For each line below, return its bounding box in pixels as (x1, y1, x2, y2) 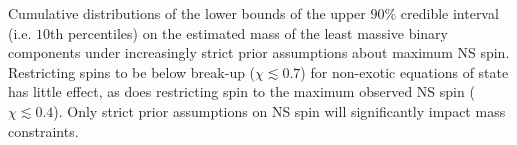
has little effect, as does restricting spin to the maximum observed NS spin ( (8, 81, 475, 102)
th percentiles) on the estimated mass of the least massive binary (50, 22, 449, 43)
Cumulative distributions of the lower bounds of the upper (8, 3, 366, 23)
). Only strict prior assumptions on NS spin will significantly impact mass (53, 100, 506, 121)
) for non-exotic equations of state (300, 61, 509, 82)
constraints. (8, 120, 79, 141)
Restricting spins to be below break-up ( (8, 61, 256, 82)
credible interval (400, 3, 499, 23)
